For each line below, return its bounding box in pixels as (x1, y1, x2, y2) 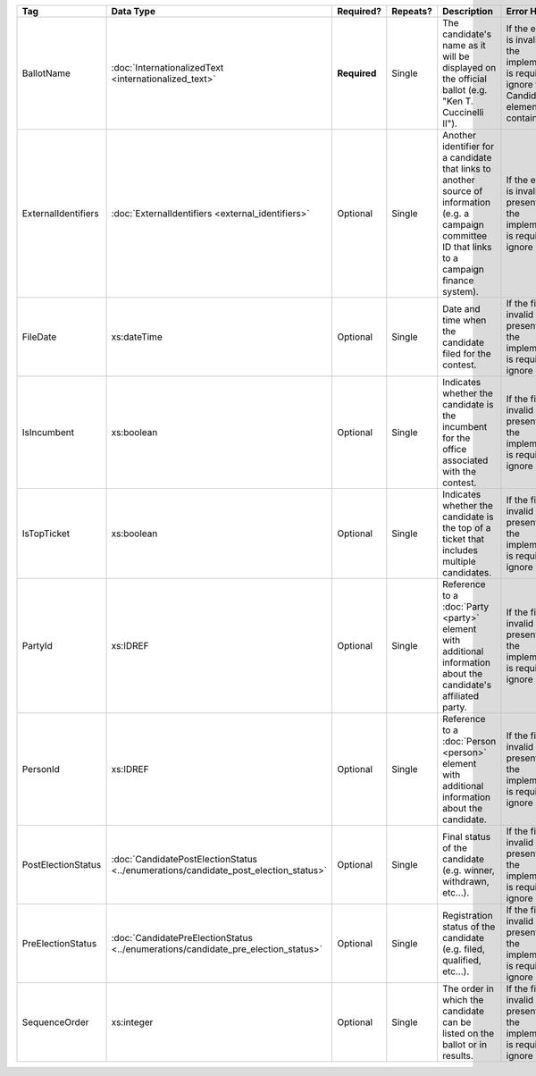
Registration (442, 910, 493, 921)
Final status (442, 831, 491, 843)
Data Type (111, 5, 156, 17)
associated (442, 454, 489, 467)
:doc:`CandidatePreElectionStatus (111, 932, 254, 944)
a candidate (442, 152, 492, 164)
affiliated (442, 690, 480, 702)
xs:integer (111, 1016, 154, 1028)
